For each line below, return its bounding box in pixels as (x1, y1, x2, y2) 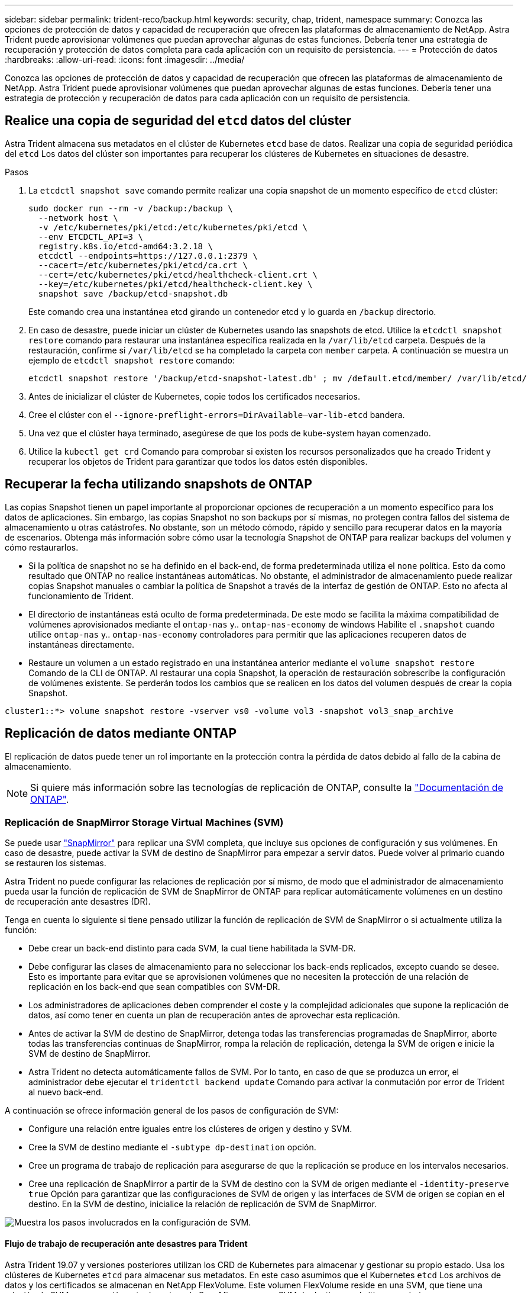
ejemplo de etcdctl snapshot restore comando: (28, 355, 235, 365)
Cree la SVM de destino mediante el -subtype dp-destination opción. (28, 1142, 316, 1153)
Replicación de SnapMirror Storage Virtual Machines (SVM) (5, 816, 284, 828)
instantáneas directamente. (28, 639, 135, 649)
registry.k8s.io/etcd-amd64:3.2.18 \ (38, 241, 213, 251)
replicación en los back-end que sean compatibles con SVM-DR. (28, 982, 280, 992)
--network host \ (38, 213, 118, 223)
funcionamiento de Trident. (28, 590, 134, 601)
